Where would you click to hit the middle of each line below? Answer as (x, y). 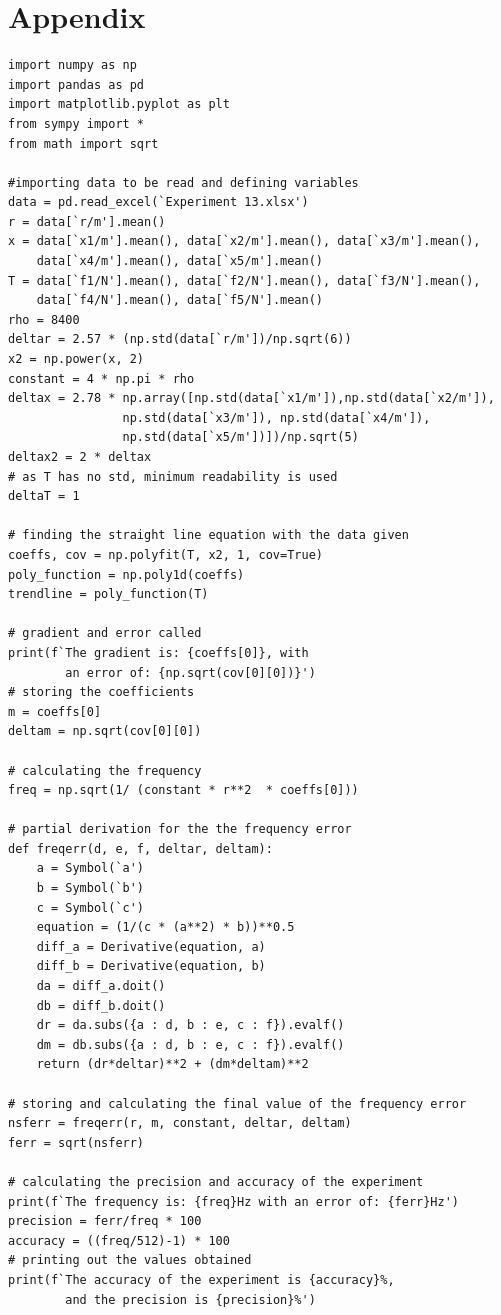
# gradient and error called (105, 633)
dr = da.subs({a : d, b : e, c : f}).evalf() (190, 1025)
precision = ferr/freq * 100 (105, 1221)
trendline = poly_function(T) (108, 594)
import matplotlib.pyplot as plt (119, 104)
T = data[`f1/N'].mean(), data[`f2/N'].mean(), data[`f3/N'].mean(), (244, 280)
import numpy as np (72, 65)
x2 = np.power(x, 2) (76, 359)
